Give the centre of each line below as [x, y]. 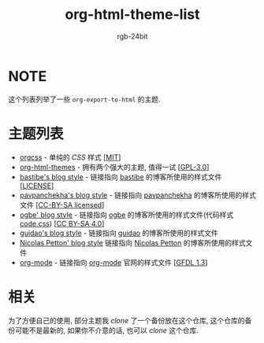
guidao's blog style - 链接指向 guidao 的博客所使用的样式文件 [119, 233]
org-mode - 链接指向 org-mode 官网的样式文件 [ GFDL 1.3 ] [113, 262]
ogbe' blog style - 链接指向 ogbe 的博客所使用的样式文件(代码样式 [126, 215]
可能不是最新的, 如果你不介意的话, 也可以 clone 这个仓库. [107, 330]
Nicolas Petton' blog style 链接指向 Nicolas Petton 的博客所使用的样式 [132, 242]
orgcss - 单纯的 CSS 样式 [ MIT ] [70, 157]
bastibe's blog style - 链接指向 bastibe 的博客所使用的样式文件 [121, 177]
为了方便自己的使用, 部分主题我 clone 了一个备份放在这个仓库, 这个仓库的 [126, 320]
